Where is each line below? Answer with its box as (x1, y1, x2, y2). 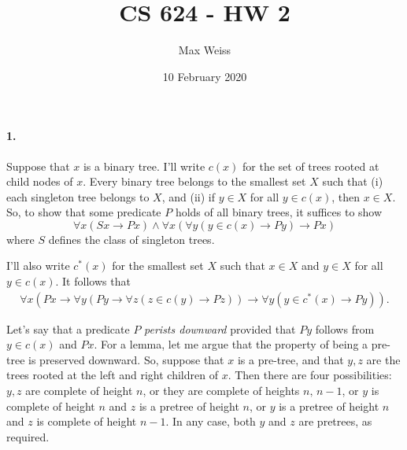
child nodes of (6, 173, 73, 190)
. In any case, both (165, 413, 256, 430)
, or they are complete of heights (142, 382, 300, 399)
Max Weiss (178, 42, 231, 58)
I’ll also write (6, 257, 70, 274)
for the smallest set (112, 257, 204, 274)
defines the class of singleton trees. (48, 231, 215, 247)
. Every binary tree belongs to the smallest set (83, 173, 306, 190)
